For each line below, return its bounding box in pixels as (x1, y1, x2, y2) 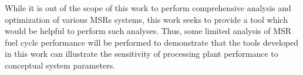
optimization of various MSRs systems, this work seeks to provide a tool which (5, 13, 288, 25)
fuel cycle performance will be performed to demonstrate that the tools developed (5, 36, 299, 48)
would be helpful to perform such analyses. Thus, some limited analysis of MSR (5, 25, 292, 37)
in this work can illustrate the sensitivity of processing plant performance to (5, 47, 278, 60)
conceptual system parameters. (5, 59, 116, 71)
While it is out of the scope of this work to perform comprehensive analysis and (5, 2, 291, 13)
